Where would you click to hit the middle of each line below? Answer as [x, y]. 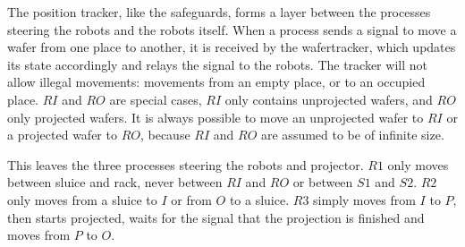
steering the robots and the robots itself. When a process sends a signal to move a [232, 29]
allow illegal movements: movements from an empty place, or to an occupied [216, 82]
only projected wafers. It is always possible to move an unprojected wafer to [216, 117]
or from [191, 199]
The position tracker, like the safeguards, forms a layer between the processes [219, 12]
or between [323, 182]
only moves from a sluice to [82, 199]
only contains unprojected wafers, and [329, 99]
